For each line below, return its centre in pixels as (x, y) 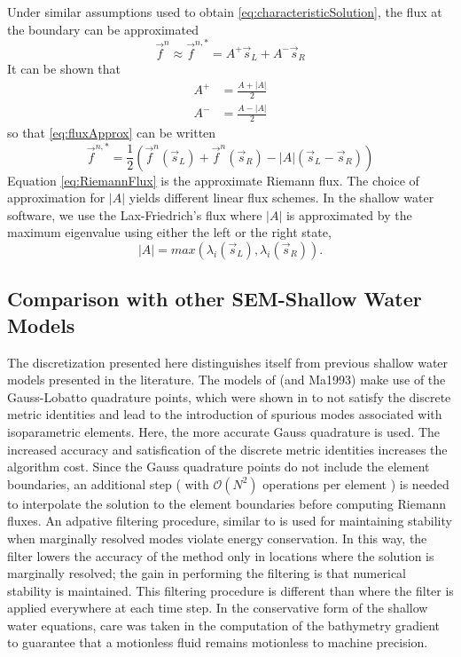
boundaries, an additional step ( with (108, 483)
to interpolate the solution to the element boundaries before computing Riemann (227, 503)
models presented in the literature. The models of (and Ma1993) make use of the (227, 380)
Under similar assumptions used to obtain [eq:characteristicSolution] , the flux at (225, 12)
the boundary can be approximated (103, 29)
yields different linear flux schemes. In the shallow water (281, 198)
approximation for (56, 198)
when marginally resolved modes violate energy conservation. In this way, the (217, 538)
